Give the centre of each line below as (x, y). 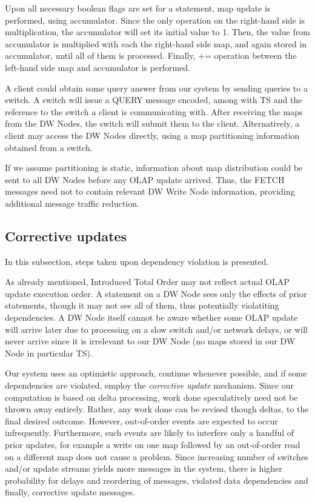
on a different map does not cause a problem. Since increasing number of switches (157, 456)
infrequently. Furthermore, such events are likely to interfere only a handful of (150, 433)
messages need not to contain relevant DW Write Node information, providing (150, 191)
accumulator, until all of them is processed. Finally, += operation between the (151, 55)
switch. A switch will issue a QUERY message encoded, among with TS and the (154, 100)
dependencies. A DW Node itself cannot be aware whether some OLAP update (151, 317)
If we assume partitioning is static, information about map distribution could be (154, 168)
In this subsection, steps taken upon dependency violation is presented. (137, 261)
